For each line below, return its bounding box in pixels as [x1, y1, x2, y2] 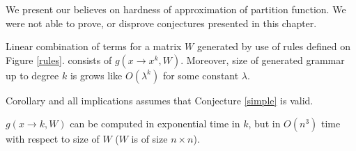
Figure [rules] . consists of [6, 52, 112, 67]
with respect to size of [6, 132, 100, 146]
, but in [248, 116, 281, 131]
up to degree [6, 67, 59, 82]
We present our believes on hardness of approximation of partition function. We [6, 2, 346, 16]
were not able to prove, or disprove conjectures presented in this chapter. [6, 15, 317, 30]
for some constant [162, 67, 239, 82]
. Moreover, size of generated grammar [180, 52, 345, 67]
